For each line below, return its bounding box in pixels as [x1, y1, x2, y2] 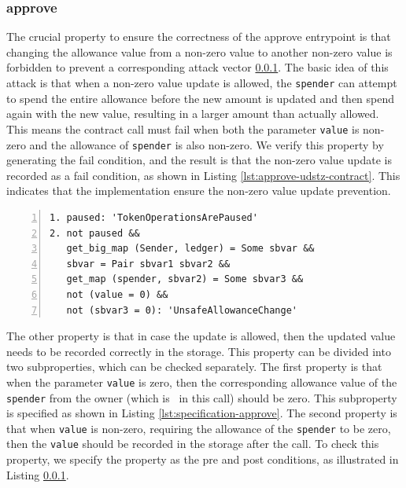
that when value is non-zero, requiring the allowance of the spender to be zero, [6, 420, 391, 436]
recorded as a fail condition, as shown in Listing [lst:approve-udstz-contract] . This [6, 167, 400, 183]
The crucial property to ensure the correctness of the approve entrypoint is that [6, 28, 391, 45]
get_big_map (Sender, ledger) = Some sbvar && [66, 243, 315, 255]
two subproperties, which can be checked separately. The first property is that [6, 358, 382, 375]
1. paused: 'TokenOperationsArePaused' [50, 211, 258, 223]
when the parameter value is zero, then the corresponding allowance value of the [6, 373, 397, 390]
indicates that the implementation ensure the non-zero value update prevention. [6, 182, 391, 199]
